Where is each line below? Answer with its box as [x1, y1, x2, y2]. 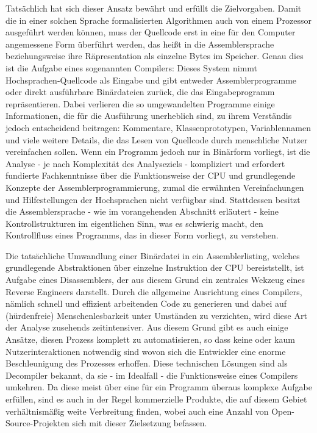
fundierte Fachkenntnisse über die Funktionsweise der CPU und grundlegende [5, 169, 296, 182]
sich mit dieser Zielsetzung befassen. [72, 417, 207, 429]
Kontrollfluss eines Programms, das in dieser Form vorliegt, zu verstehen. [5, 229, 279, 242]
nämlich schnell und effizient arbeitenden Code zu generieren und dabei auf [5, 297, 287, 310]
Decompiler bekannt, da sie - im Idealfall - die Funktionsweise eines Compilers [5, 368, 298, 381]
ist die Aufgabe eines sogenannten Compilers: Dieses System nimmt [5, 61, 257, 74]
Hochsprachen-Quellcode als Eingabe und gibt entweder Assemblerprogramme [5, 73, 297, 86]
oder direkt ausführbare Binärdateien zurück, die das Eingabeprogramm [5, 85, 275, 98]
